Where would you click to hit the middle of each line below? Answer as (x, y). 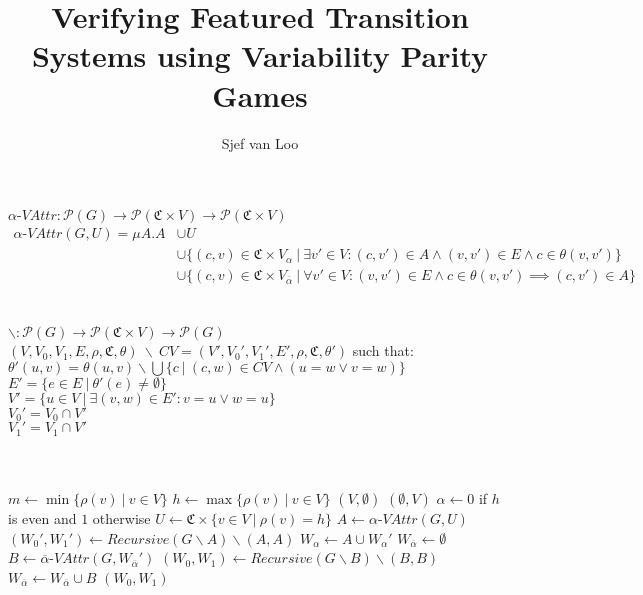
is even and (42, 518)
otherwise (121, 518)
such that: (383, 350)
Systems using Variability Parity (260, 55)
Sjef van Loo (260, 142)
